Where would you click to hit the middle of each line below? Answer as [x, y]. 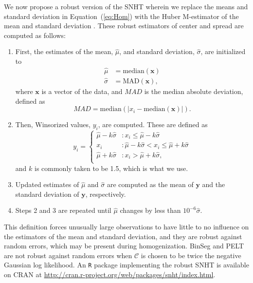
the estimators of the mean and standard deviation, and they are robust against [123, 236]
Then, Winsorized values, [53, 124]
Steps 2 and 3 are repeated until [63, 210]
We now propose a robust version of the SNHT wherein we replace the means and [126, 6]
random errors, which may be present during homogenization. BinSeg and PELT [124, 246]
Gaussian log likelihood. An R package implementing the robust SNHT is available [126, 265]
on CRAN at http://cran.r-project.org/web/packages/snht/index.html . [110, 274]
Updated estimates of [47, 184]
